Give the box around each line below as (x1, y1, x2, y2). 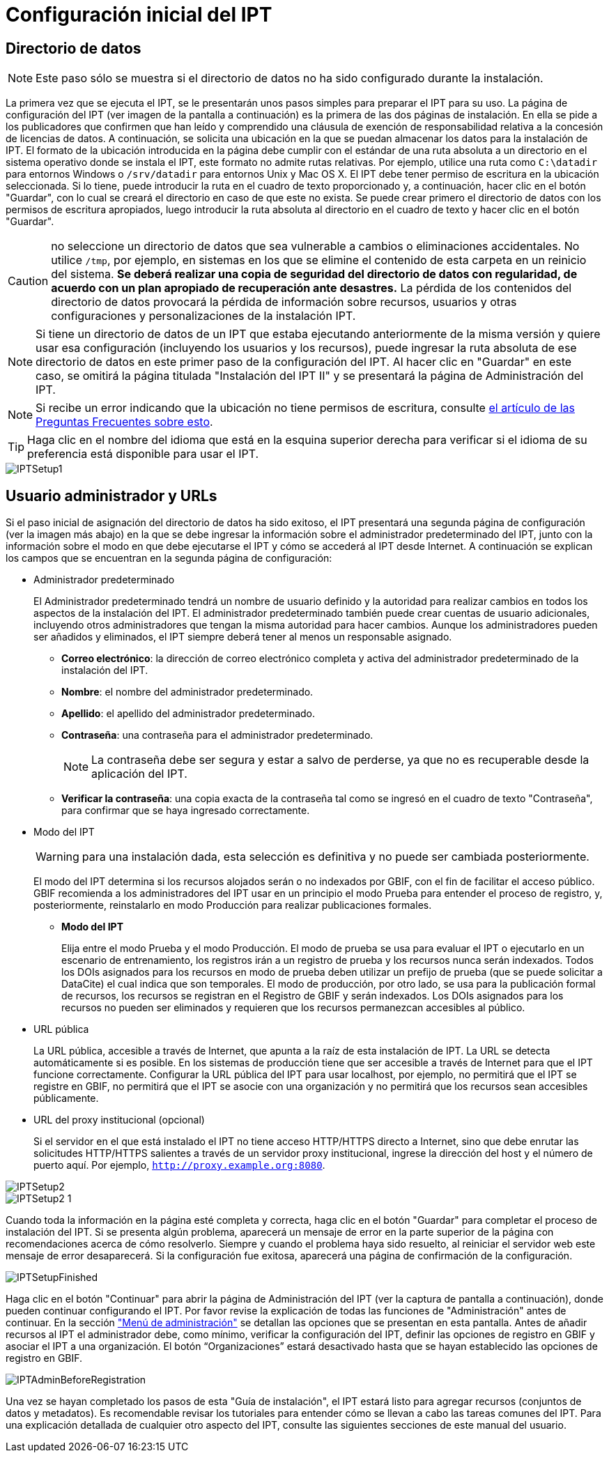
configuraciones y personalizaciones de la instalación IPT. (51, 309, 356, 323)
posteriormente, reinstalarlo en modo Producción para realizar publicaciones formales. (33, 899, 432, 912)
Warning (36, 850, 79, 864)
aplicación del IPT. (91, 767, 187, 781)
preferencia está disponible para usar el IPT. (27, 447, 259, 461)
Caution (8, 274, 49, 289)
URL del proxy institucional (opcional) (33, 1114, 205, 1126)
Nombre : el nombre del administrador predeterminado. (61, 686, 314, 698)
